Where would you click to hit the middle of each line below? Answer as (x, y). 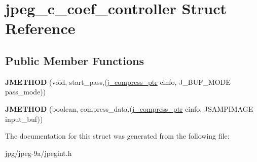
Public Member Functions (75, 60)
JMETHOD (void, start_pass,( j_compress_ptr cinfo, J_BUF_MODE (118, 82)
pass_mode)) (26, 92)
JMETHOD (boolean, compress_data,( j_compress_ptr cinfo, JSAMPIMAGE (129, 108)
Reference (40, 28)
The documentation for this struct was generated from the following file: (117, 136)
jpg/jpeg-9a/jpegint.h (39, 153)
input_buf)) (24, 119)
